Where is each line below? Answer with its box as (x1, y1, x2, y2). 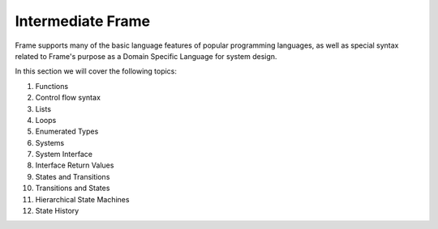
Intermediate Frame (15, 12, 150, 30)
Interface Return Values (35, 160, 114, 170)
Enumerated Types (35, 126, 99, 137)
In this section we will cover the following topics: (15, 66, 178, 76)
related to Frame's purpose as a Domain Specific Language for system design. (15, 51, 277, 61)
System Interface (35, 150, 93, 159)
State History (35, 206, 79, 216)
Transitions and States (35, 183, 110, 193)
